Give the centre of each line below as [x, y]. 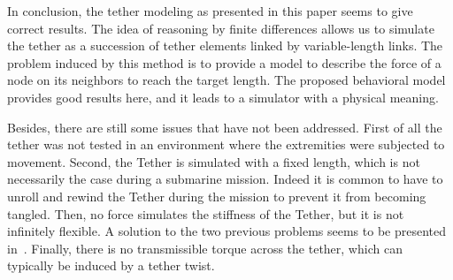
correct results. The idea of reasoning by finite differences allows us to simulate [221, 28]
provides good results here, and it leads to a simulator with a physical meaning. [223, 97]
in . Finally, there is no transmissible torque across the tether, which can [205, 248]
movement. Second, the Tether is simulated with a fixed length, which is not [214, 161]
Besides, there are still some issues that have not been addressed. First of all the [225, 127]
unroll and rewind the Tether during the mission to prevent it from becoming [217, 196]
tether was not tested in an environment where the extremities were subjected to [226, 144]
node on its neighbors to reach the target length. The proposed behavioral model [226, 80]
